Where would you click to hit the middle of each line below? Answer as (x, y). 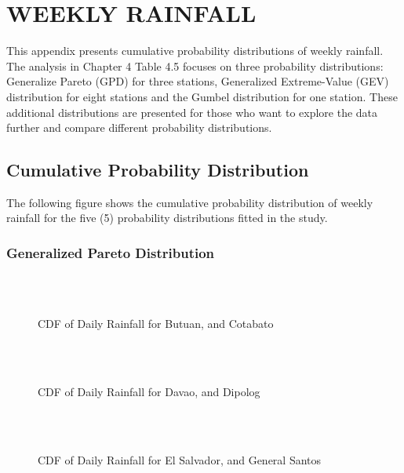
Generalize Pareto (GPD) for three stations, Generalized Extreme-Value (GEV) (198, 81)
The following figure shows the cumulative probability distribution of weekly (190, 202)
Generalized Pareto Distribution (111, 253)
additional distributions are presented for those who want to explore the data (192, 112)
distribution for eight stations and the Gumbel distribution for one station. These (202, 96)
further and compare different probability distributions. (139, 127)
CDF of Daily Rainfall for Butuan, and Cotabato (156, 324)
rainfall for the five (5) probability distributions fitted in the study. (167, 218)
